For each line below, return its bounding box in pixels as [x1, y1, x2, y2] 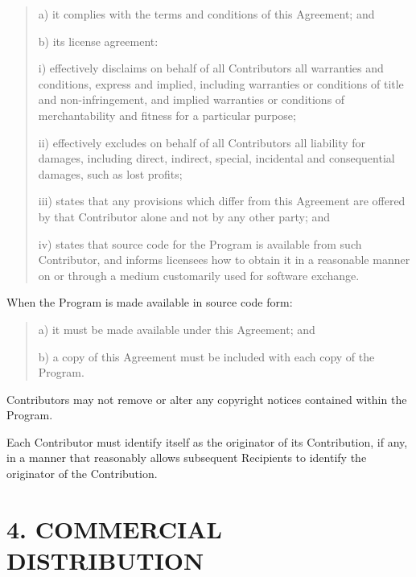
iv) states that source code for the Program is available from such [38, 235, 362, 252]
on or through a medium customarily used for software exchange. [38, 266, 360, 283]
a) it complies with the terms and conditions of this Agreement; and [38, 6, 375, 22]
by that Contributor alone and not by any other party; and [38, 208, 331, 225]
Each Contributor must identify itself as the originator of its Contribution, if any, [6, 433, 408, 450]
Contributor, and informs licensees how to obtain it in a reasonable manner [38, 251, 410, 268]
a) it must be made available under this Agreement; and [38, 320, 315, 337]
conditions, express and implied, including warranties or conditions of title [38, 75, 404, 92]
